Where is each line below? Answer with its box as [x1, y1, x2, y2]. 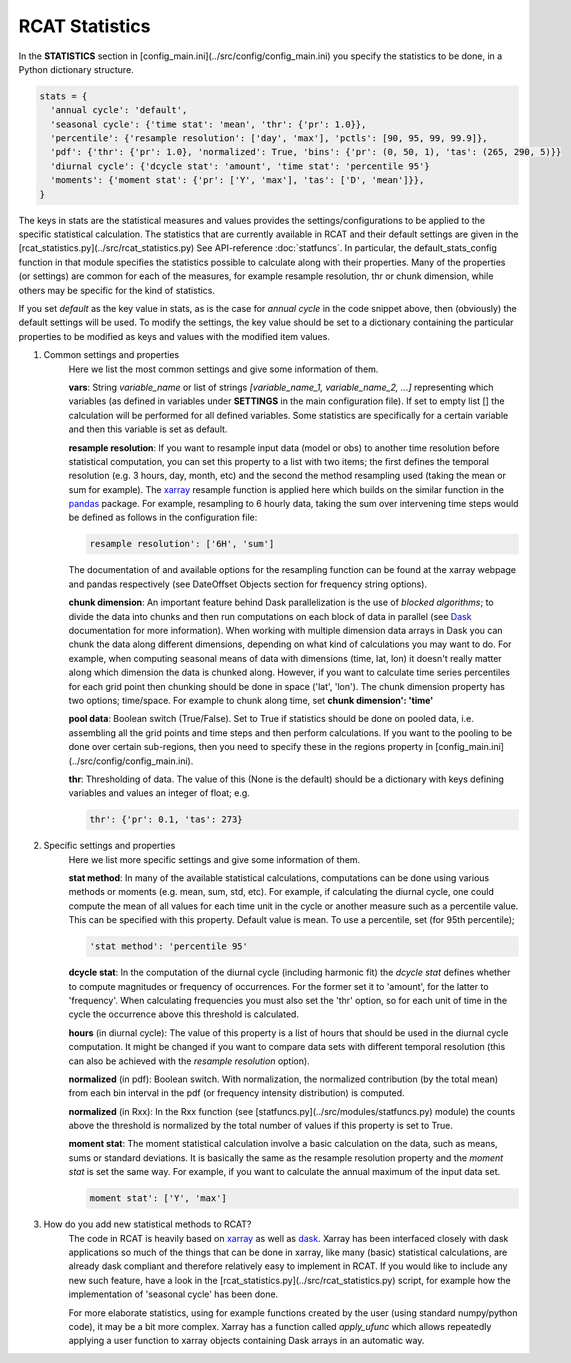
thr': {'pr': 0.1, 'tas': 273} [89, 814, 244, 825]
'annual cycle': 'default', [50, 105, 188, 116]
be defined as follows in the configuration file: [68, 511, 258, 524]
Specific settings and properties [43, 840, 176, 852]
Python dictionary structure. [18, 63, 134, 75]
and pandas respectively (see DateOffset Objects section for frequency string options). [68, 578, 428, 590]
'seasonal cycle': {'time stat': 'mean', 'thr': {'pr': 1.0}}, [50, 118, 367, 130]
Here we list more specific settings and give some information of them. [68, 853, 361, 865]
